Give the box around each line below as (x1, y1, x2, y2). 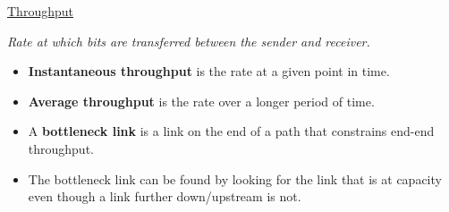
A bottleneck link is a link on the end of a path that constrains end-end (28, 122, 435, 140)
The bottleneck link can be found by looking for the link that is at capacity (28, 169, 442, 188)
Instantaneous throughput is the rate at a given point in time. (28, 62, 390, 81)
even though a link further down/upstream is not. (28, 187, 301, 206)
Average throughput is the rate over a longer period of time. (28, 91, 375, 110)
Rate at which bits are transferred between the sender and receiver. (7, 31, 370, 50)
